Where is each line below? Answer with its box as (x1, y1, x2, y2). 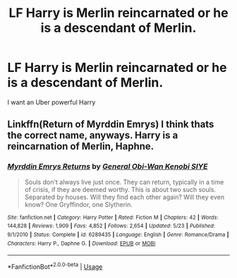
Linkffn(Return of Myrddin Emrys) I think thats (7, 119, 214, 131)
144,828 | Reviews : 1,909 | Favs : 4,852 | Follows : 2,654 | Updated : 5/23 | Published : (7, 222, 216, 230)
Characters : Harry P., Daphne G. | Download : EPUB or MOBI (7, 240, 156, 247)
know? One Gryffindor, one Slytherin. (24, 200, 133, 209)
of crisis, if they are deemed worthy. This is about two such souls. (24, 185, 217, 193)
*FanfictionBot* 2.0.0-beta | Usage (7, 261, 103, 271)
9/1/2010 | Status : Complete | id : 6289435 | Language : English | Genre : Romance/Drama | (7, 231, 229, 238)
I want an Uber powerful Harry (7, 97, 96, 107)
